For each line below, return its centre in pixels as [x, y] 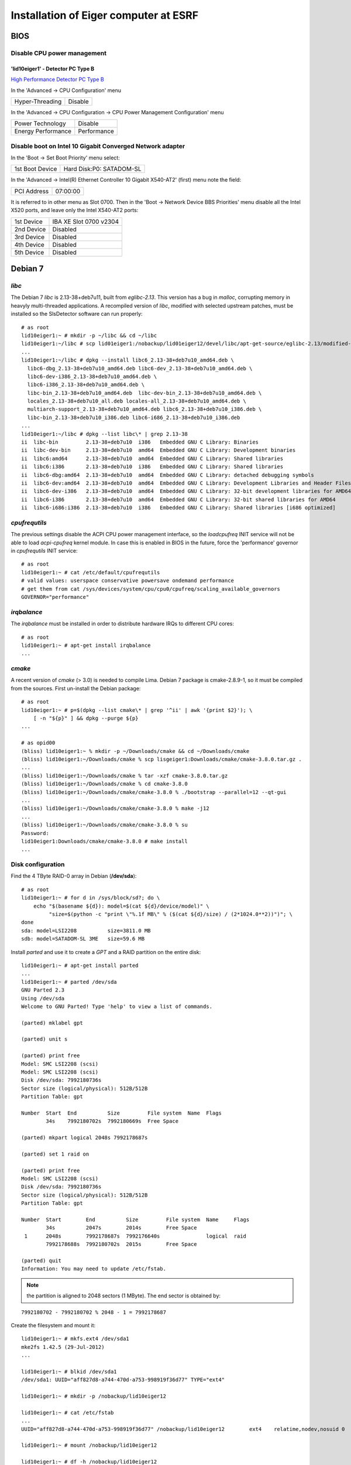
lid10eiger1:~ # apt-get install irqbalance [86, 645]
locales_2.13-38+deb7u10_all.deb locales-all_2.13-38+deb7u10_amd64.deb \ [137, 401]
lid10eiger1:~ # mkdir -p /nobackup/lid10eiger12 [94, 1396]
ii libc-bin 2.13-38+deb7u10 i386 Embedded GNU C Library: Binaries [140, 442]
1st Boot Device [36, 169]
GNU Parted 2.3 [43, 990]
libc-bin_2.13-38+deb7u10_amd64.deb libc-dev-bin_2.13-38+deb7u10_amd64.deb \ [144, 393]
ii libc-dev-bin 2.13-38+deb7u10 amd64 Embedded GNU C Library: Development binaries [159, 450]
